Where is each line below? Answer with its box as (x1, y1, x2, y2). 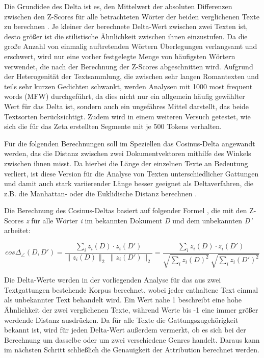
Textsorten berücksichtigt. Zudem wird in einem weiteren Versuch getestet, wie (4, 111, 251, 121)
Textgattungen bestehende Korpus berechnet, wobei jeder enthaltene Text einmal (4, 284, 258, 295)
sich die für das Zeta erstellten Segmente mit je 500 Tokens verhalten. (4, 121, 222, 132)
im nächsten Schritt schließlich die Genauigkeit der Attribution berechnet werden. (4, 344, 259, 355)
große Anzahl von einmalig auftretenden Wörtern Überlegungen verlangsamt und (4, 41, 257, 52)
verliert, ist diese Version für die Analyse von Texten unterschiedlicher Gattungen (4, 168, 259, 178)
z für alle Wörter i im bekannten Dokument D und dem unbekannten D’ (25, 215, 252, 225)
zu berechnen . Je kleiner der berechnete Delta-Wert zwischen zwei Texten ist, (4, 21, 248, 32)
